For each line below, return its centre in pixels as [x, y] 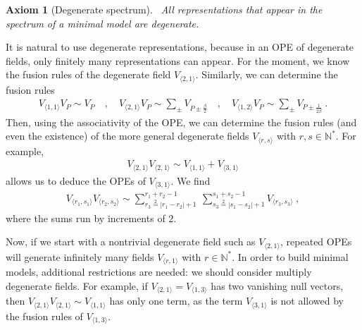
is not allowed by [307, 301]
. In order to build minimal [290, 256]
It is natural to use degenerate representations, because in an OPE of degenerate [180, 47]
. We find [191, 180]
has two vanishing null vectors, [277, 285]
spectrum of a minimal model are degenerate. [102, 23]
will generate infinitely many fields [80, 256]
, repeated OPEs [316, 242]
